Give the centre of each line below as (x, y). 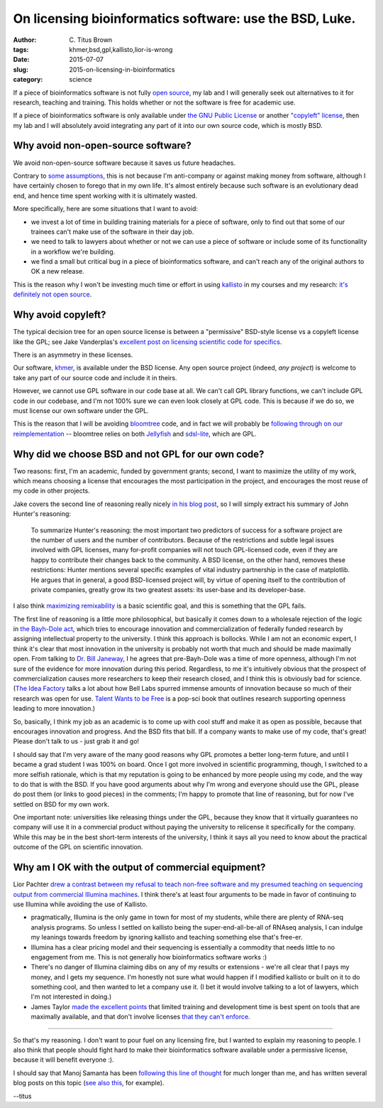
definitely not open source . (52, 294)
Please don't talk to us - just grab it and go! (76, 741)
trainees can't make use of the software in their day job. (112, 232)
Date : (21, 60)
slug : (21, 69)
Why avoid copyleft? (60, 315)
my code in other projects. (51, 491)
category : (28, 80)
